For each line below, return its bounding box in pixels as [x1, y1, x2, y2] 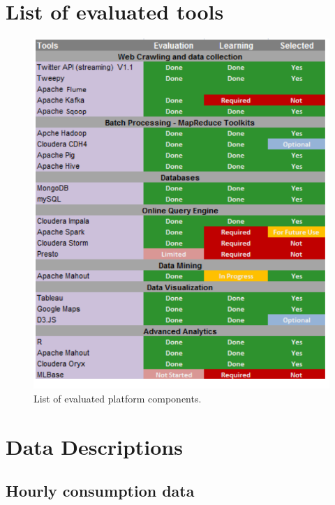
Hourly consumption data [6, 480, 195, 502]
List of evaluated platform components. [33, 391, 202, 405]
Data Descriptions [6, 432, 183, 460]
